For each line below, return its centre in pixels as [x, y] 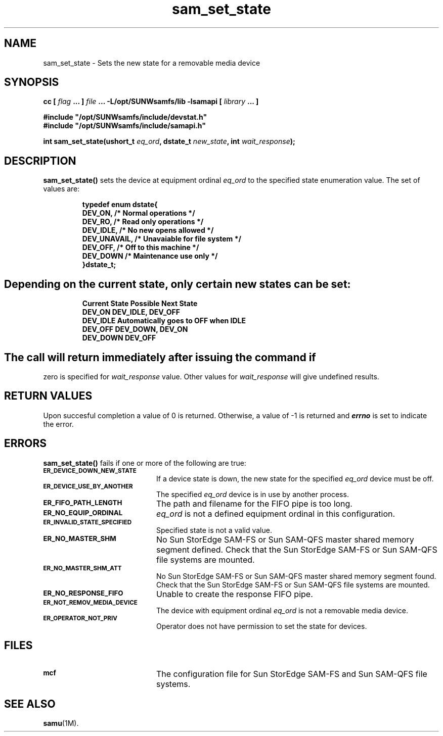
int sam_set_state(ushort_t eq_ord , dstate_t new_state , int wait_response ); [169, 141]
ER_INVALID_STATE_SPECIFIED [87, 522]
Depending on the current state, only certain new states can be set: [178, 284]
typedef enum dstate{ [120, 205]
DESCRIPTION [40, 161]
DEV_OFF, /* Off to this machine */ [141, 248]
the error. [58, 424]
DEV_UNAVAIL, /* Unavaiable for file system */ [162, 239]
